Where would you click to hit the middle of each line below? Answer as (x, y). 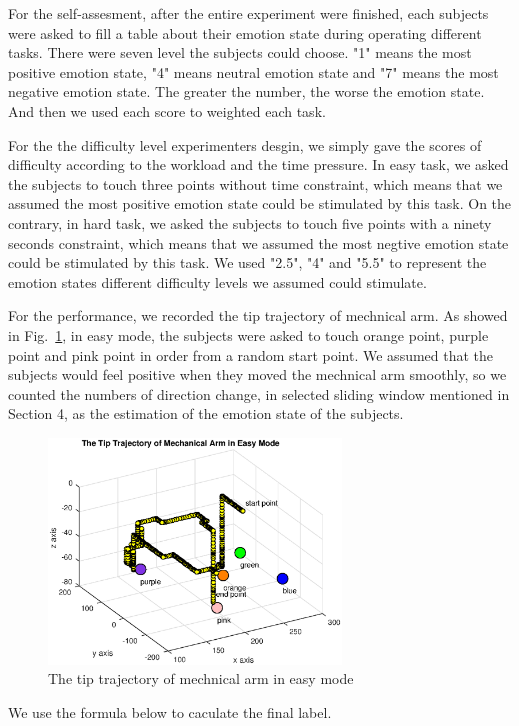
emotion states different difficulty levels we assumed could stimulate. (217, 281)
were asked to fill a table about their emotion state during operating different (245, 32)
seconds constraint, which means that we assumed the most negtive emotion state (258, 242)
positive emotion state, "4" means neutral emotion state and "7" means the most (253, 71)
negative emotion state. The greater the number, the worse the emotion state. (246, 91)
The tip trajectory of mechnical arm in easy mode (201, 678)
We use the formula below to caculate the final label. (170, 711)
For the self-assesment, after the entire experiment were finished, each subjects (248, 13)
